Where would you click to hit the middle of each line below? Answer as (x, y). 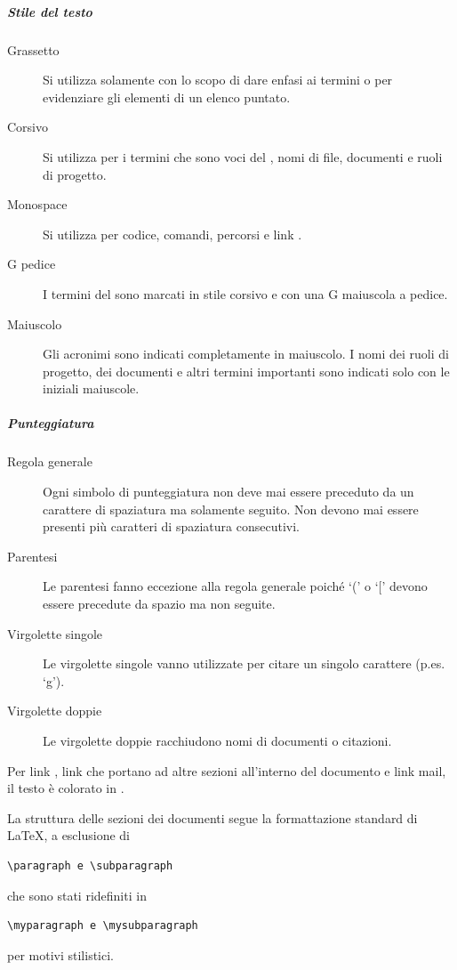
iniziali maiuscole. (91, 388)
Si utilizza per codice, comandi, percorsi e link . (172, 234)
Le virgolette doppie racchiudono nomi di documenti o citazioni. (217, 740)
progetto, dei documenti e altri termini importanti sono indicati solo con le (246, 371)
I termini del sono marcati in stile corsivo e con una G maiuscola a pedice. (245, 293)
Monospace (37, 204)
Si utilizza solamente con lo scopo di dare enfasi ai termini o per (218, 80)
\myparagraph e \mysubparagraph (103, 926)
